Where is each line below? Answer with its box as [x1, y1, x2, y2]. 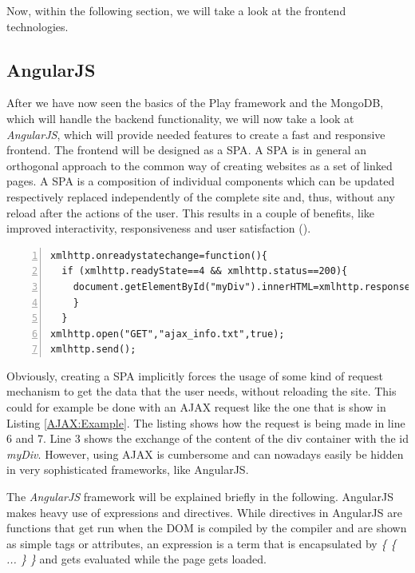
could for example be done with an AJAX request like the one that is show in [6, 399, 386, 416]
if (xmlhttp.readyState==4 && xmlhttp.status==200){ [61, 265, 348, 277]
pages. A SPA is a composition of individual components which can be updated [6, 173, 395, 189]
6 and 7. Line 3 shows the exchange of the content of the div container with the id [6, 430, 409, 447]
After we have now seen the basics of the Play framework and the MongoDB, [6, 94, 384, 111]
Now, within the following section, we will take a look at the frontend [6, 2, 346, 18]
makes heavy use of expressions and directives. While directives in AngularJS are [6, 503, 402, 520]
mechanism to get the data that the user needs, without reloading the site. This [6, 383, 397, 400]
